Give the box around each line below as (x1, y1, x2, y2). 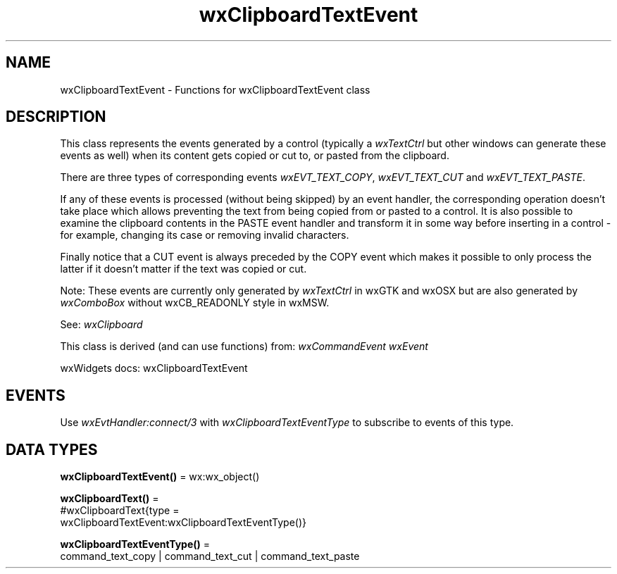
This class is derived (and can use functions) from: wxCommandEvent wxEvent (60, 340, 428, 353)
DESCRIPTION (6, 108, 106, 126)
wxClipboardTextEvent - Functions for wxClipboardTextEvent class (60, 83, 370, 96)
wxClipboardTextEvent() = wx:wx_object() (60, 470, 260, 483)
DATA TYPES (6, 440, 98, 458)
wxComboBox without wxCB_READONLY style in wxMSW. (60, 297, 330, 309)
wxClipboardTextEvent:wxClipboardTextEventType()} (60, 516, 307, 529)
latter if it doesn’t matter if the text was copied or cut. (60, 263, 307, 275)
